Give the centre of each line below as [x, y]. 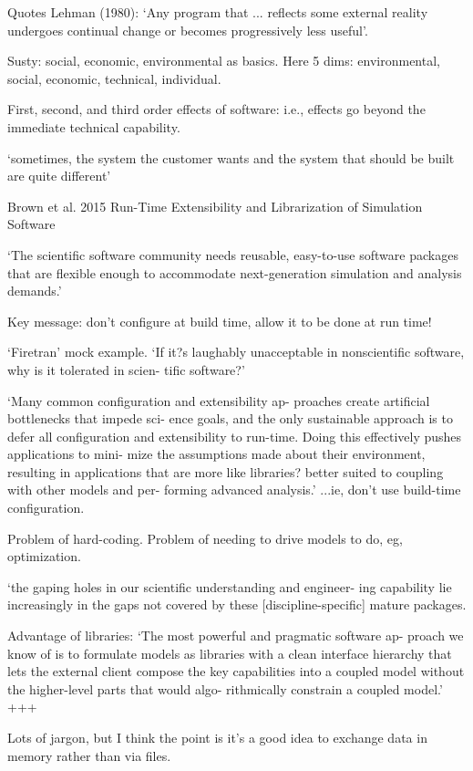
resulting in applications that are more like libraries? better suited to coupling [226, 471]
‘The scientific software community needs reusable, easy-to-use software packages [233, 254]
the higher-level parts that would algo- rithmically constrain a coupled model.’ [225, 688]
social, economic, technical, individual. [114, 78]
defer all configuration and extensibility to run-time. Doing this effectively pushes [235, 436]
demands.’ [35, 291]
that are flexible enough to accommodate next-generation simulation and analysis [235, 272]
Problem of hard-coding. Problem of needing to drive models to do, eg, [205, 538]
